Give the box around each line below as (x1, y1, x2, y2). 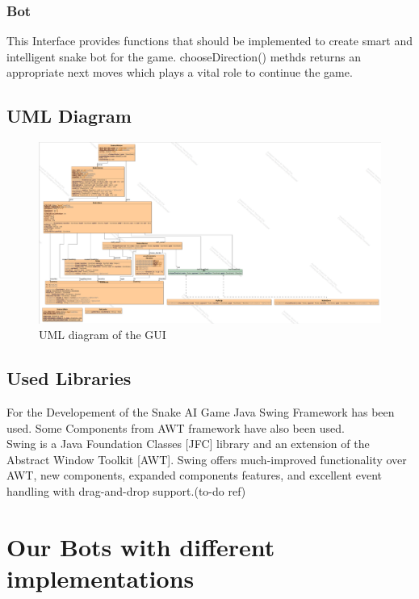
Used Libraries (6, 366, 132, 391)
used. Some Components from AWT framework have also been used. (6, 419, 345, 436)
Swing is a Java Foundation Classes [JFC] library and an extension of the (6, 435, 370, 452)
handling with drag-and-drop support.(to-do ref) (6, 482, 246, 499)
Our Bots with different (6, 530, 275, 563)
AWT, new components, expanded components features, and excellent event (6, 467, 382, 484)
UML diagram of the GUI (39, 326, 166, 343)
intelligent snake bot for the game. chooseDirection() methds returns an (6, 48, 361, 65)
